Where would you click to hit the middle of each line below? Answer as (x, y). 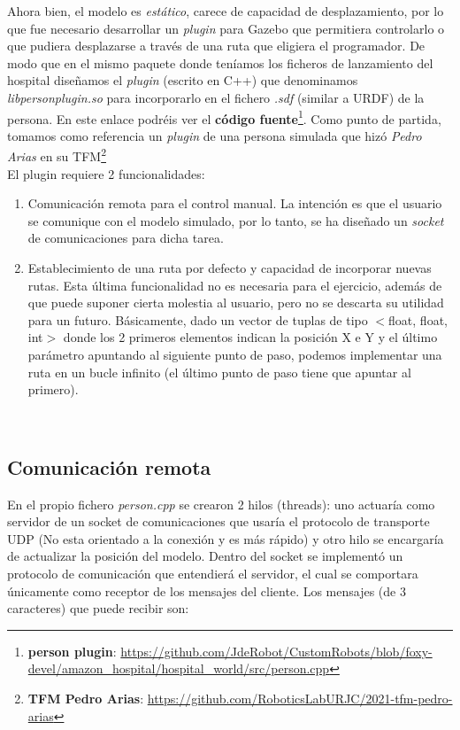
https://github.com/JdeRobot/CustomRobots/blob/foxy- (276, 651)
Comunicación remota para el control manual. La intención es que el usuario (235, 203)
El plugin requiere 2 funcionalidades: (106, 173)
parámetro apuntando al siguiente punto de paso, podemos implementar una (235, 354)
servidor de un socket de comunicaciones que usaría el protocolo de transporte (218, 521)
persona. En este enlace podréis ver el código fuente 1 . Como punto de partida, (224, 117)
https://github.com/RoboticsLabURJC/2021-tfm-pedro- (300, 698)
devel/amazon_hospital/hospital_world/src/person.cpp (179, 668)
